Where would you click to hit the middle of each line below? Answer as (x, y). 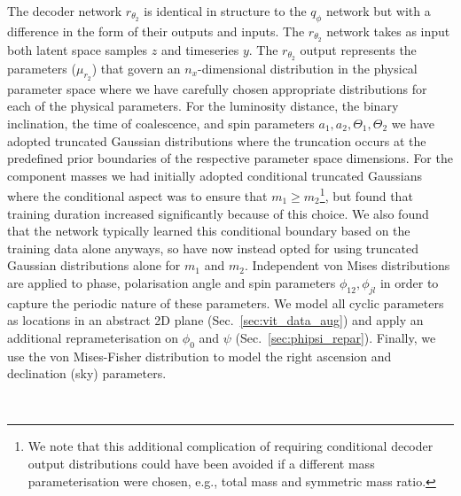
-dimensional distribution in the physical (308, 68)
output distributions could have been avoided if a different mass (201, 464)
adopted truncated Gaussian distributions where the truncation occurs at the (217, 140)
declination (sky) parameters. (87, 373)
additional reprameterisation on (93, 337)
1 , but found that (366, 194)
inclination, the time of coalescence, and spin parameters (161, 123)
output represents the (358, 49)
